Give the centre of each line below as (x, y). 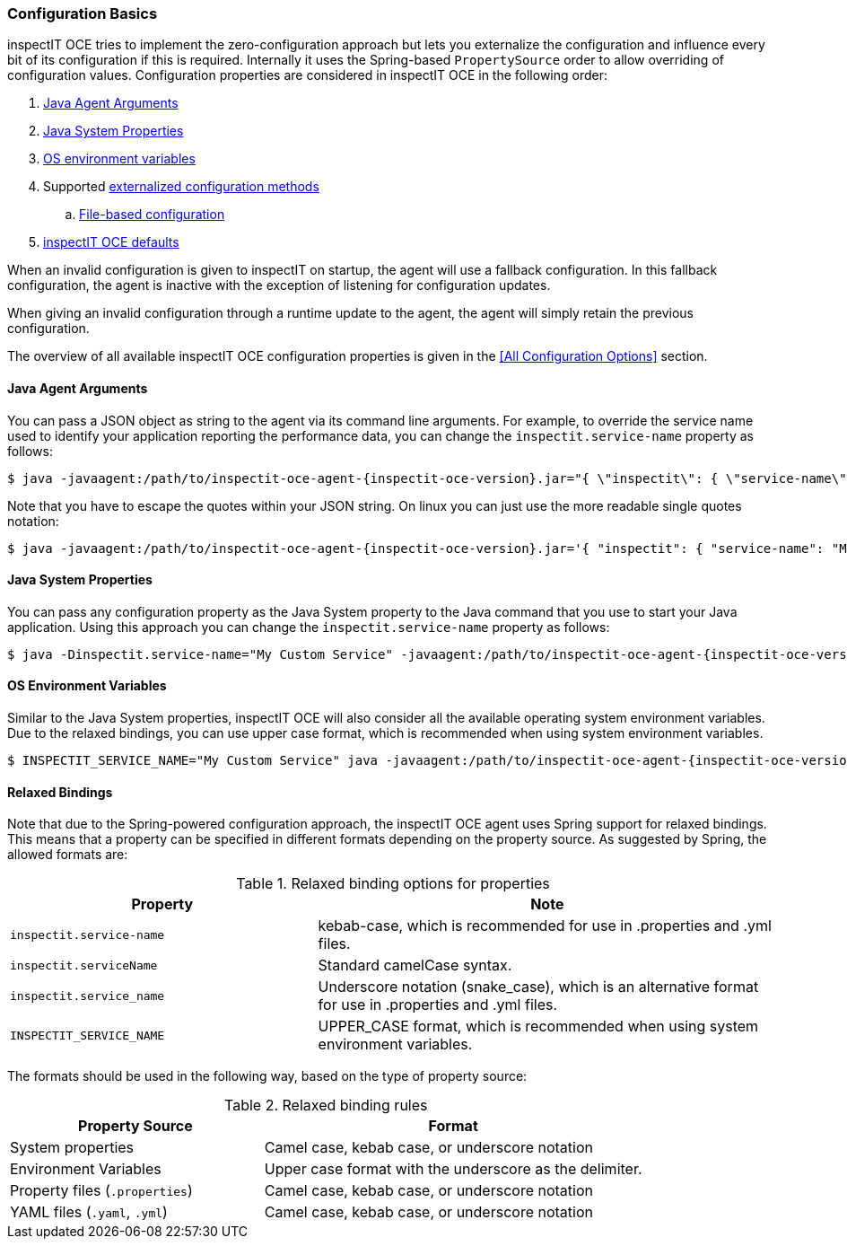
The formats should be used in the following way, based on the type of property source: (267, 1076)
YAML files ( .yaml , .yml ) (89, 1212)
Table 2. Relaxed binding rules (326, 1106)
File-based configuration (152, 215)
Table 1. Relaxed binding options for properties (393, 884)
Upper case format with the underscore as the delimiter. (453, 1169)
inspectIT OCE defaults (111, 242)
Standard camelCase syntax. (415, 965)
